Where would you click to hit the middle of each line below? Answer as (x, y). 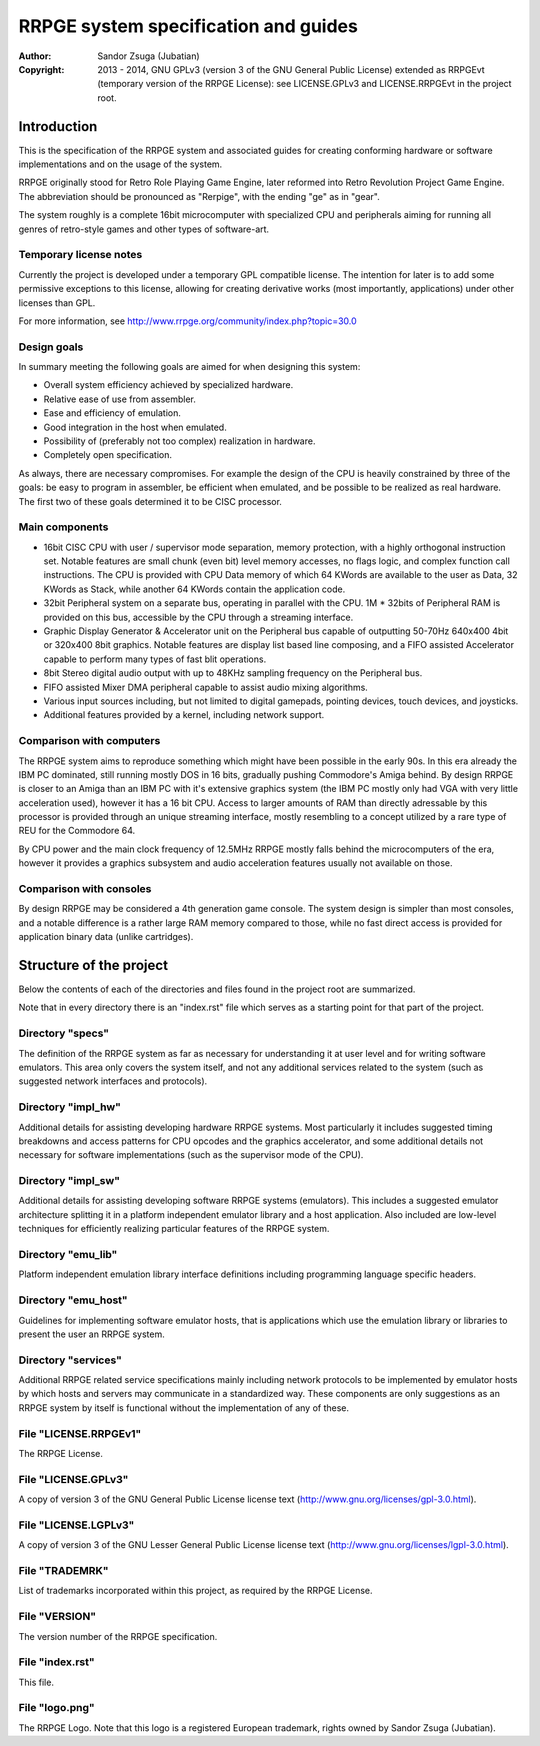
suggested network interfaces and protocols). (113, 1081)
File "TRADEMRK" (63, 1571)
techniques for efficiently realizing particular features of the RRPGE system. (174, 1229)
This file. (36, 1682)
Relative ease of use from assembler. (120, 399)
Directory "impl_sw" (69, 1181)
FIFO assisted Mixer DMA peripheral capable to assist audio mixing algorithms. (206, 687)
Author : (35, 56)
